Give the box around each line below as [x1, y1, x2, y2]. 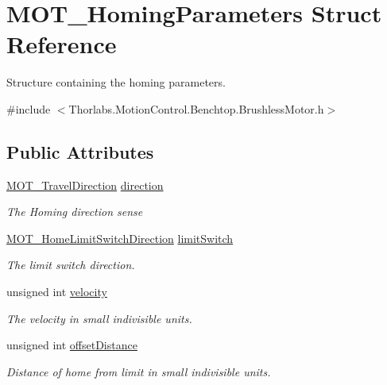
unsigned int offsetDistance [6, 337, 137, 353]
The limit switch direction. [6, 256, 135, 273]
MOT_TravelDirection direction [6, 176, 164, 193]
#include [6, 100, 51, 117]
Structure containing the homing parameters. [6, 74, 226, 90]
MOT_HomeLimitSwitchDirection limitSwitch [6, 229, 234, 246]
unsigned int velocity [6, 283, 107, 300]
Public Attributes [6, 139, 154, 164]
